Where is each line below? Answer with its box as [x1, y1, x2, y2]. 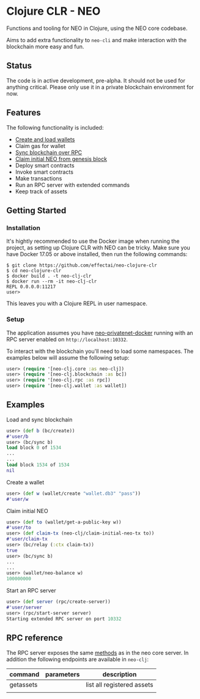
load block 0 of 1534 [6, 445, 62, 451]
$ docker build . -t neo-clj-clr [6, 273, 92, 279]
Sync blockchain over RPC [15, 149, 83, 156]
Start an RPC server [6, 587, 56, 594]
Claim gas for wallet [15, 142, 65, 149]
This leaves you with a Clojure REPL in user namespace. [6, 300, 148, 307]
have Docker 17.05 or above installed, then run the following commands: [6, 251, 188, 258]
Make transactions [15, 174, 62, 182]
